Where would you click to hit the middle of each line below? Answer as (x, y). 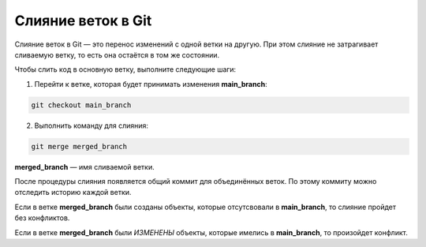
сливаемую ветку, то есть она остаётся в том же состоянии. (117, 54)
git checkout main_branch (81, 105)
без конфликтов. (42, 218)
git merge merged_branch (79, 146)
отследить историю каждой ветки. (73, 193)
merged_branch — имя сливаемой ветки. (85, 167)
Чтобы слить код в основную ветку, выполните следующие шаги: (125, 69)
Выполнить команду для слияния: (92, 125)
